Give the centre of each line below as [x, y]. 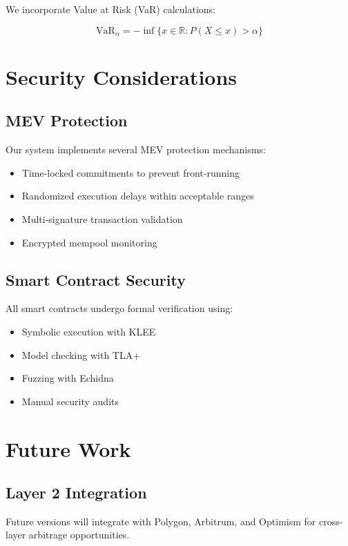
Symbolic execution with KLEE [89, 331]
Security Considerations [122, 76]
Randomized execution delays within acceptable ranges [138, 196]
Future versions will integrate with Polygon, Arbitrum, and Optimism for [161, 521]
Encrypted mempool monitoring [89, 242]
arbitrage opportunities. [79, 535]
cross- [331, 521]
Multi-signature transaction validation [102, 218]
